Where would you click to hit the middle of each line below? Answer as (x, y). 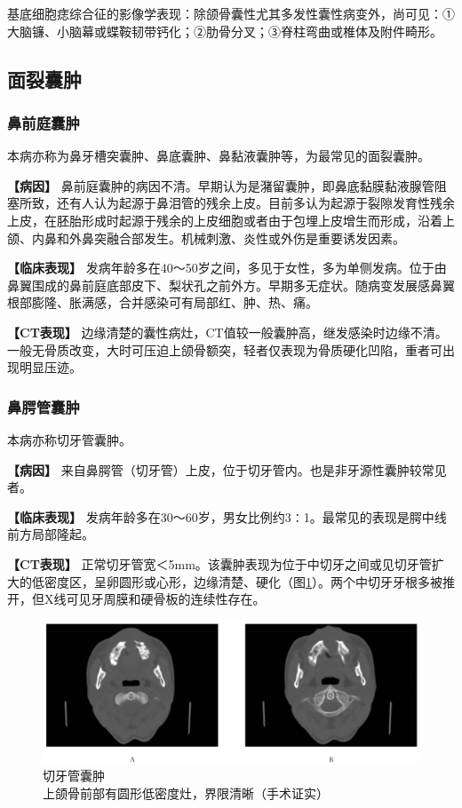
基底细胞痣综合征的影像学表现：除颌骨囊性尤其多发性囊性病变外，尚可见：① (231, 13)
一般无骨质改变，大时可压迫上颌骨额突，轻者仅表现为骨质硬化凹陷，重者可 (225, 349)
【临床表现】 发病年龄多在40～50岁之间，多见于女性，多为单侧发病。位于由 (227, 268)
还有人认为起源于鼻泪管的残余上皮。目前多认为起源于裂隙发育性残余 (255, 203)
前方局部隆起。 (51, 534)
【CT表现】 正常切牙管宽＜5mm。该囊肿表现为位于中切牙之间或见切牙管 (219, 563)
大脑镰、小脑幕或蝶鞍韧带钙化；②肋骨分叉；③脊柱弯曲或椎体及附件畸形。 (225, 31)
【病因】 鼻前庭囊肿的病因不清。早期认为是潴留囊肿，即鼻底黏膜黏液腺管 (221, 185)
